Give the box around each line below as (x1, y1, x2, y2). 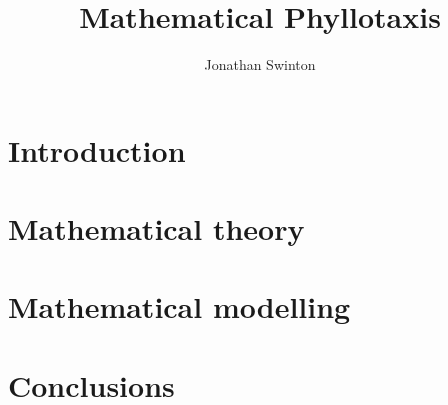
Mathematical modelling (8, 286, 351, 327)
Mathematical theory (8, 208, 305, 249)
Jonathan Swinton (204, 54, 316, 75)
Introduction (8, 129, 186, 170)
